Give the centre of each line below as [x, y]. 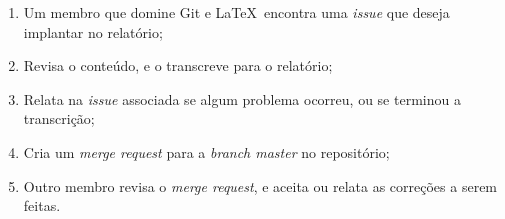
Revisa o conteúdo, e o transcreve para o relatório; [178, 65]
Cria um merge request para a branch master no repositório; [206, 151]
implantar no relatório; [93, 31]
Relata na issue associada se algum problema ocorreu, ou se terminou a [242, 98]
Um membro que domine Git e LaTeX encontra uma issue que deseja [236, 12]
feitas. [42, 205]
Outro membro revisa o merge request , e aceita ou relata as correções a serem [260, 185]
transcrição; [59, 118]
